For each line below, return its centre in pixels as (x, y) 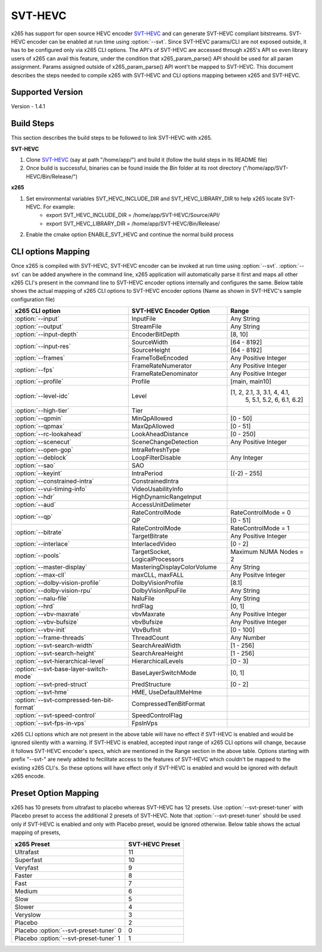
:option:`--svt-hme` (42, 692)
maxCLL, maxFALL (158, 575)
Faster (24, 876)
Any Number (248, 638)
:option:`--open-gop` (44, 450)
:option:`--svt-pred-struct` (52, 684)
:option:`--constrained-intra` (54, 481)
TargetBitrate (150, 536)
